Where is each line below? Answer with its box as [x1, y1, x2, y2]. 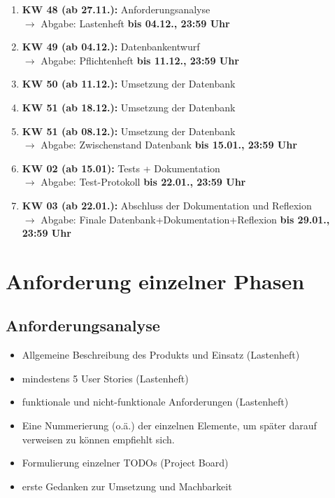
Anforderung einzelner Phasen [6, 266, 305, 295]
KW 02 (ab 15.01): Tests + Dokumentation [22, 160, 220, 175]
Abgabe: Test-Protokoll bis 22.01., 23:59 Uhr [41, 174, 246, 189]
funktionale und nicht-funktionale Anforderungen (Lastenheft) [22, 394, 289, 409]
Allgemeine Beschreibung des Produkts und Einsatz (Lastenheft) [22, 347, 300, 362]
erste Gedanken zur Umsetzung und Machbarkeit [22, 478, 232, 493]
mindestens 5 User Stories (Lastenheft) [22, 371, 189, 385]
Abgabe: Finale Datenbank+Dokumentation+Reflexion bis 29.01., [41, 212, 330, 226]
